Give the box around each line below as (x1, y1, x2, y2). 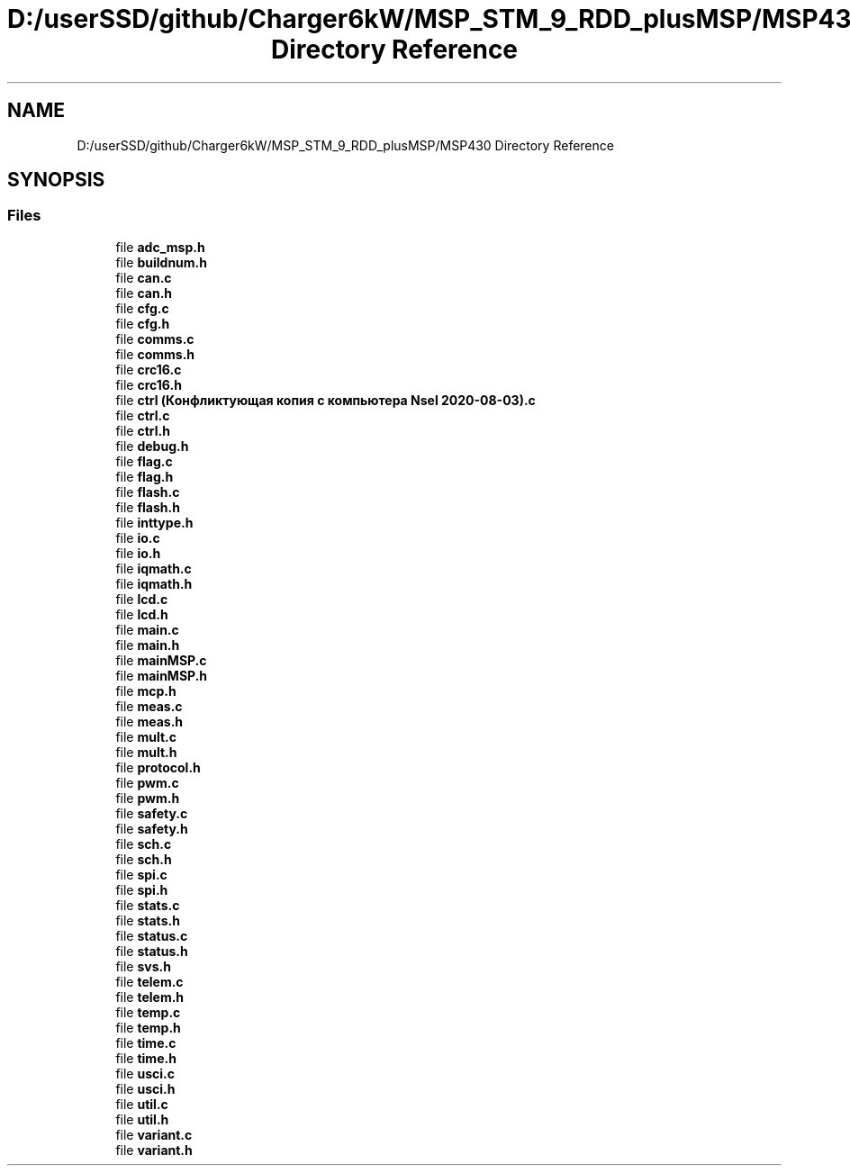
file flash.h (115, 499, 180, 515)
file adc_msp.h (115, 239, 205, 255)
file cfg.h (115, 315, 170, 331)
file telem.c (115, 973, 184, 989)
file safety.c (115, 805, 188, 821)
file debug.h (115, 438, 189, 454)
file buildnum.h (115, 254, 208, 270)
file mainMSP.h (115, 667, 208, 683)
